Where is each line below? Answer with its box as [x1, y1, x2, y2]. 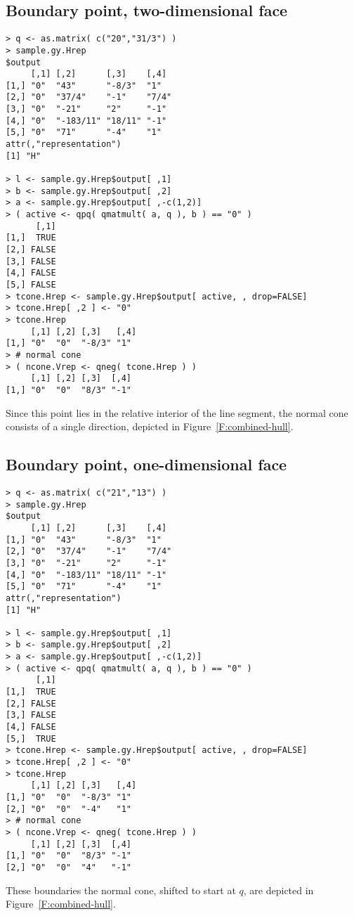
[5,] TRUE [6, 733, 56, 744]
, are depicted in [243, 882, 314, 897]
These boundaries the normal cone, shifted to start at [6, 882, 236, 897]
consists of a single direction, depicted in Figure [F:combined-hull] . [6, 419, 294, 434]
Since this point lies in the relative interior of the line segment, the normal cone [6, 405, 348, 420]
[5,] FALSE [6, 279, 56, 290]
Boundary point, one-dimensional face [6, 453, 287, 475]
